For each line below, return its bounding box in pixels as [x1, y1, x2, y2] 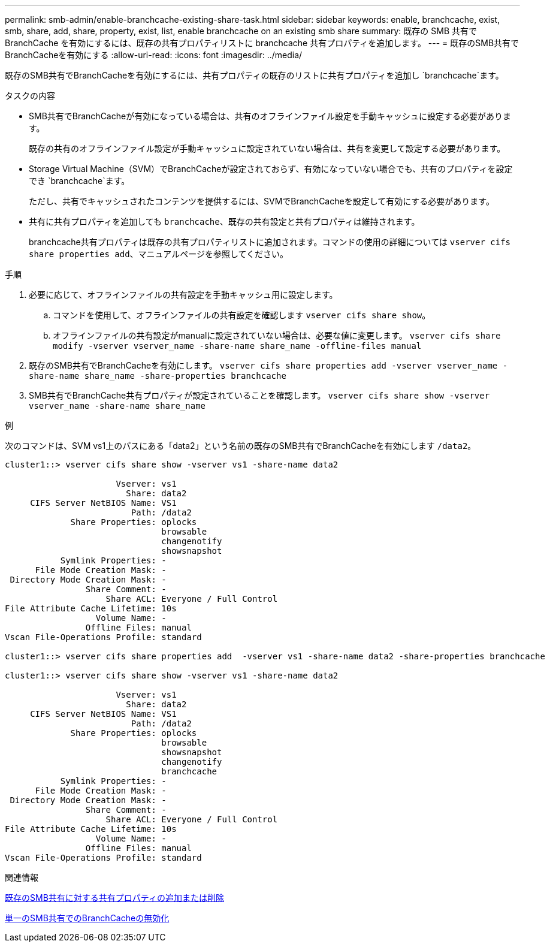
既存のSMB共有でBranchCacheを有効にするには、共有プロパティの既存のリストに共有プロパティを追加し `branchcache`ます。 [5, 70, 504, 80]
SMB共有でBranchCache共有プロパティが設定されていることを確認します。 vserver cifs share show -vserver [29, 390, 490, 400]
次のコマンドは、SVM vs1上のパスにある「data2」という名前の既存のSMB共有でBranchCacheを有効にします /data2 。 [5, 441, 476, 451]
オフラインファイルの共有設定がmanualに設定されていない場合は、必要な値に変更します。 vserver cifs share [53, 330, 501, 340]
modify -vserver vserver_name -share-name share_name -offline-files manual [53, 341, 422, 351]
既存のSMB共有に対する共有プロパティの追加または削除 [5, 892, 224, 903]
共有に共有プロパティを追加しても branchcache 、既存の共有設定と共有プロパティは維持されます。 [29, 216, 420, 227]
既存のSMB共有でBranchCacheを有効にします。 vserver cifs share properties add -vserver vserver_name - [29, 360, 508, 370]
